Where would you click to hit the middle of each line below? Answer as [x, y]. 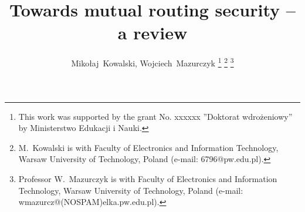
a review [152, 33]
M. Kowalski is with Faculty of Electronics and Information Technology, [148, 147]
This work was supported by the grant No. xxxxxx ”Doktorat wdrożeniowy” [155, 116]
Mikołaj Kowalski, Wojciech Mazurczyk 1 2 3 [152, 62]
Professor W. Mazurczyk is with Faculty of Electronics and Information [148, 178]
